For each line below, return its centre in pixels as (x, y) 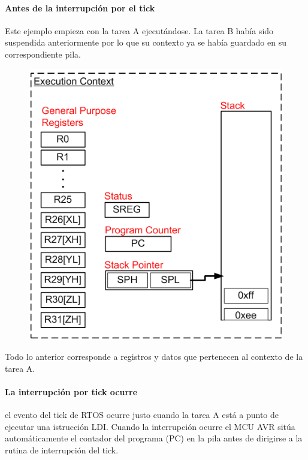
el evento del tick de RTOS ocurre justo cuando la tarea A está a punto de (142, 415)
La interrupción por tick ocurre (71, 391)
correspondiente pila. (43, 54)
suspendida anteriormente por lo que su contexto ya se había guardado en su (146, 42)
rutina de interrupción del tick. (62, 450)
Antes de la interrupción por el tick (80, 7)
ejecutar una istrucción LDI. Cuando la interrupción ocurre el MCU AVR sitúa (150, 426)
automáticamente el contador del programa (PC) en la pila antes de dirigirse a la (154, 438)
